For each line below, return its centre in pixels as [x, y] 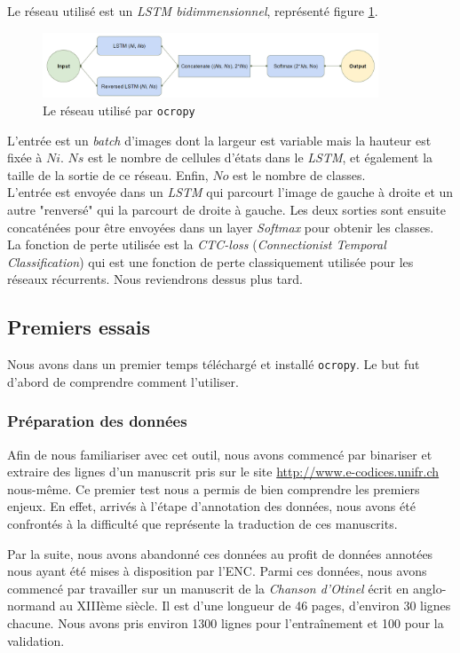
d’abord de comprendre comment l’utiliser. [123, 381]
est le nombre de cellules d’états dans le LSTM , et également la [261, 157]
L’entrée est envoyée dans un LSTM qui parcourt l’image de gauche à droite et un [230, 192]
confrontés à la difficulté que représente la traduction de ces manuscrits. [202, 524]
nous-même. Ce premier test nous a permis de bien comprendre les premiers [214, 488]
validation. [36, 640]
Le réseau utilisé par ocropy [119, 110]
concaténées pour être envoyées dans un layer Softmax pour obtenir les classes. [221, 227]
